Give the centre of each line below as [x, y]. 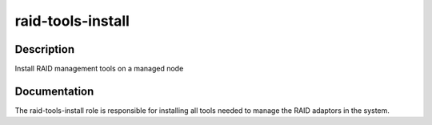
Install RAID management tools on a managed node [99, 69]
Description [45, 49]
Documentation [54, 91]
